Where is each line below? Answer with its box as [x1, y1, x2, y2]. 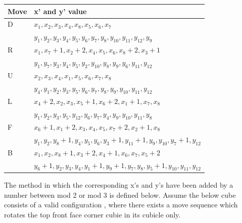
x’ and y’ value [34, 6, 87, 16]
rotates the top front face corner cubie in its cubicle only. [4, 209, 181, 219]
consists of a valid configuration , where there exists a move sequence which [4, 199, 238, 210]
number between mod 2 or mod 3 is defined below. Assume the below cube [4, 189, 236, 200]
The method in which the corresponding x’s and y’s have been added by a [4, 179, 233, 190]
